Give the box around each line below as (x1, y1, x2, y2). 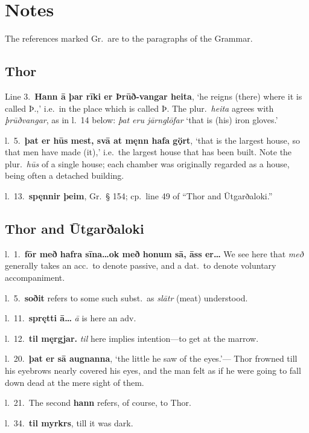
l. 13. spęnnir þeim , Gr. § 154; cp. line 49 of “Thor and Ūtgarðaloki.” (5, 190, 273, 202)
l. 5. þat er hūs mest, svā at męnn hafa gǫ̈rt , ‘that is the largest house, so (5, 133, 300, 146)
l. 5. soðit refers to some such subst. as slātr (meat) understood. (5, 291, 248, 304)
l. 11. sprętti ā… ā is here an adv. (5, 312, 136, 324)
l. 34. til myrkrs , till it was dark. (5, 416, 133, 429)
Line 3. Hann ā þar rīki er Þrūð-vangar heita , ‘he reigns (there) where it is (5, 89, 302, 102)
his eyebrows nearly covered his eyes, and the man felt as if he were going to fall (5, 364, 301, 377)
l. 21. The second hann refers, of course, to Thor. (5, 396, 191, 409)
